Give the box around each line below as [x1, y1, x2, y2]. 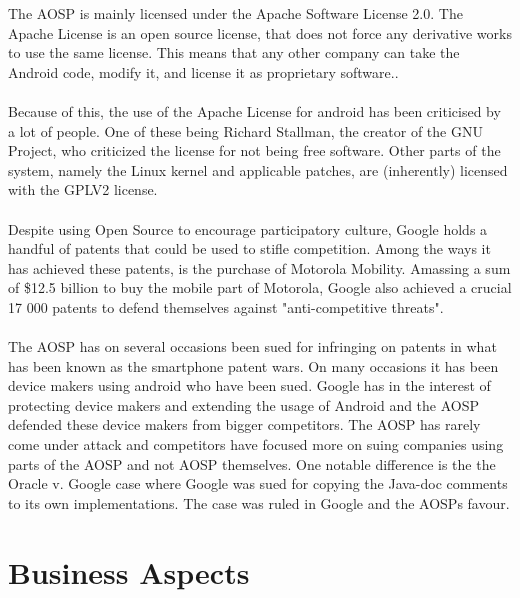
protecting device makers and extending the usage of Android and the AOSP [8, 394, 480, 415]
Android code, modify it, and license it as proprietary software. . [8, 61, 399, 82]
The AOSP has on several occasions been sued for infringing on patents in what [8, 336, 497, 357]
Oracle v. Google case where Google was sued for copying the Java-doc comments [8, 473, 508, 494]
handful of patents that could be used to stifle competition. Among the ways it [8, 238, 491, 259]
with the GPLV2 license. [8, 179, 158, 200]
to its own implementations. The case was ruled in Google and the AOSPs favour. [8, 492, 510, 513]
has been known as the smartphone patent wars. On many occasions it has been [8, 355, 499, 376]
